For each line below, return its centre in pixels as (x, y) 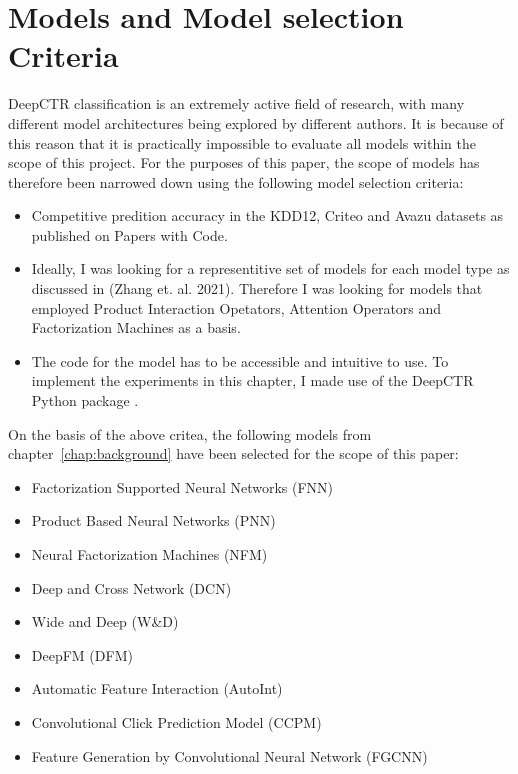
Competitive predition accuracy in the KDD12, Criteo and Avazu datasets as (267, 215)
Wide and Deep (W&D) (105, 621)
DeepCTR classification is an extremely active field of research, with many (236, 103)
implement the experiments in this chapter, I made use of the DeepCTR (252, 380)
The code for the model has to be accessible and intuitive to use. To (240, 360)
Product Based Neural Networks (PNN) (153, 520)
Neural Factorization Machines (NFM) (149, 554)
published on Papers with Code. (129, 234)
